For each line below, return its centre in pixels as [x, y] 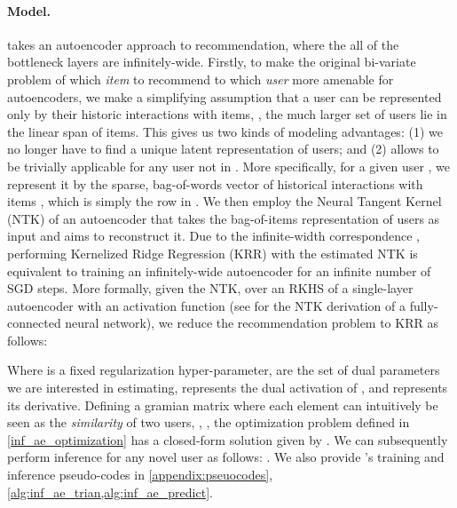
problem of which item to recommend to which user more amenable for [201, 79]
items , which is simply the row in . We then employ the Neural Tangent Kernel [225, 201]
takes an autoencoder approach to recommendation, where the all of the [203, 44]
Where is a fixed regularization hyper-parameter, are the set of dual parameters [224, 370]
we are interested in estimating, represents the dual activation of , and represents [228, 388]
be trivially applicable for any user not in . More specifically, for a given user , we [229, 166]
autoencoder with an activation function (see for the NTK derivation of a [206, 305]
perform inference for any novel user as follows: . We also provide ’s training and [226, 457]
